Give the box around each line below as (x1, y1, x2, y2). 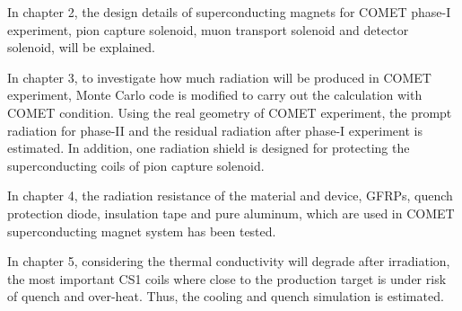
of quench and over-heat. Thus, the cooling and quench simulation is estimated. (7, 287, 444, 306)
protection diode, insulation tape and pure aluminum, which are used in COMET (7, 203, 455, 222)
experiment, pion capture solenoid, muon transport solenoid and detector (7, 20, 409, 39)
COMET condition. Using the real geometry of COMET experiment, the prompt (7, 102, 452, 121)
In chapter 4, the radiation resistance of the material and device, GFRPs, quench (7, 186, 453, 205)
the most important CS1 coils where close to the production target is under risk (7, 269, 447, 288)
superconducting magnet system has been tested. (7, 221, 276, 240)
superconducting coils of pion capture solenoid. (7, 155, 265, 174)
